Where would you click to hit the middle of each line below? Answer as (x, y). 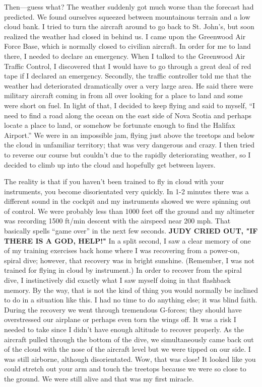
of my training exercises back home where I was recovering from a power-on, (122, 250)
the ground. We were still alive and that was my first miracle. (99, 378)
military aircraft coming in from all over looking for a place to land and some (123, 95)
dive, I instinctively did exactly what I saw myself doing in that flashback (117, 280)
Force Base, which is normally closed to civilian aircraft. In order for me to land (127, 46)
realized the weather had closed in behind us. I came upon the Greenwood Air (125, 36)
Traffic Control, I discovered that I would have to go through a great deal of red (128, 66)
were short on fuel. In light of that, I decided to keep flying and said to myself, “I (130, 105)
